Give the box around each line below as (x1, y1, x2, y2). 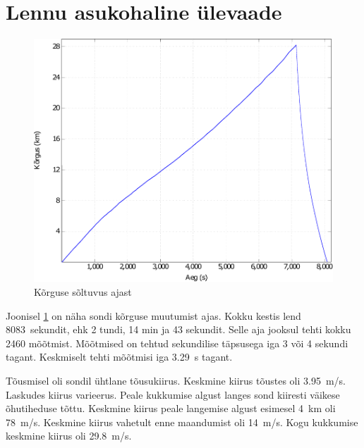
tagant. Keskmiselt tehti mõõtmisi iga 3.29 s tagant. (6, 349, 233, 364)
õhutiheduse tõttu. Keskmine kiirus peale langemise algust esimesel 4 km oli (6, 401, 336, 416)
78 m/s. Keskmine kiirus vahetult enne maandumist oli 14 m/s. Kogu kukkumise (6, 414, 358, 429)
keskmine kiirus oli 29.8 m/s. (6, 428, 132, 443)
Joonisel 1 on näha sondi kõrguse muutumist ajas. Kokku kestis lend (6, 308, 301, 323)
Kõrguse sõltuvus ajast (34, 284, 132, 299)
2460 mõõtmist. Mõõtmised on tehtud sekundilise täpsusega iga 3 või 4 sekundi (6, 335, 348, 350)
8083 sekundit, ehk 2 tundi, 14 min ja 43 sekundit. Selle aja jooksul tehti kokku (6, 322, 351, 337)
